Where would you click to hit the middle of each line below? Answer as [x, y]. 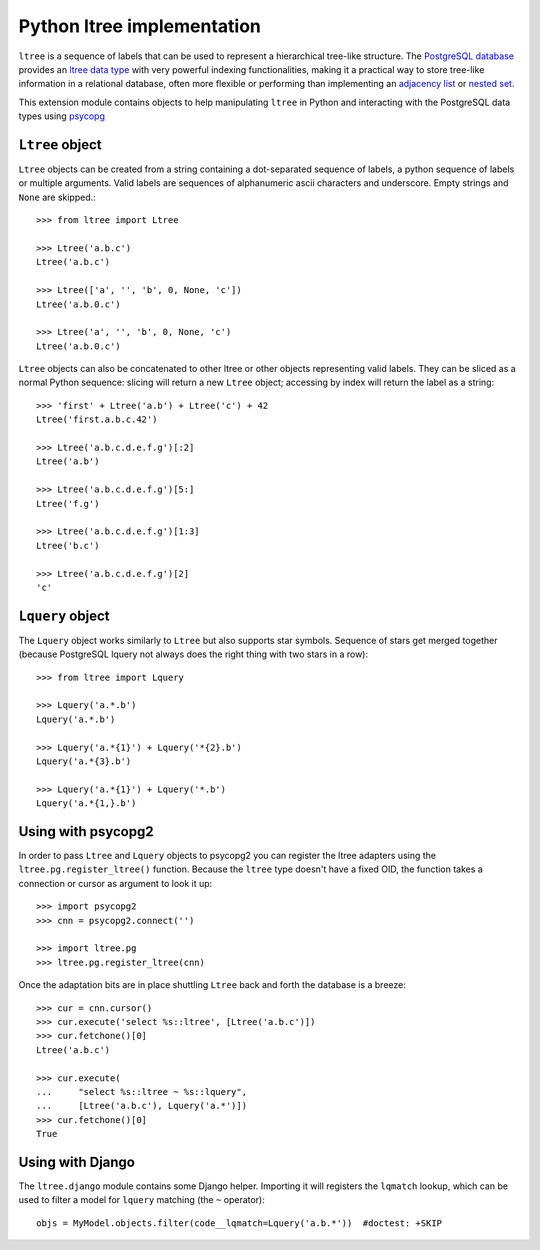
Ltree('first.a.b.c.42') [97, 419]
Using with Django [76, 1161]
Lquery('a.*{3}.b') [84, 761]
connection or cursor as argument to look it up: [115, 883]
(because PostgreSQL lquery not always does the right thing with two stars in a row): [193, 654]
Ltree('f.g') [68, 503]
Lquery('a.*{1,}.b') [86, 803]
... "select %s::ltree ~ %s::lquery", [142, 1091]
